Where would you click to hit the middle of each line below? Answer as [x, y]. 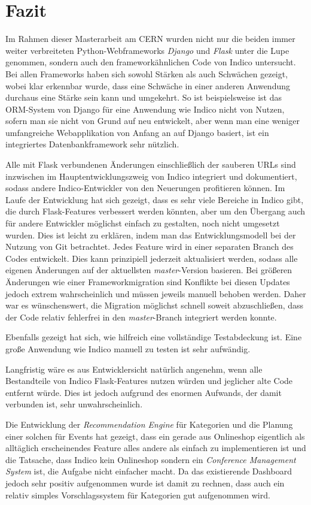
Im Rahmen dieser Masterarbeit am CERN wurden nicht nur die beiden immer [150, 39]
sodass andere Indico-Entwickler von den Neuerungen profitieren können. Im [145, 188]
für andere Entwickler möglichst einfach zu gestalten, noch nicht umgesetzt [143, 223]
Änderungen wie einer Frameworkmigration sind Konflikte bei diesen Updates [148, 282]
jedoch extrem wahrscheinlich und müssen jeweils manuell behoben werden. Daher [156, 293]
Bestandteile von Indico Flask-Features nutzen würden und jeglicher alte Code [149, 381]
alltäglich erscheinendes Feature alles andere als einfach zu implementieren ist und [156, 448]
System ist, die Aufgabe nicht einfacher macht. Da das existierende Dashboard [149, 471]
